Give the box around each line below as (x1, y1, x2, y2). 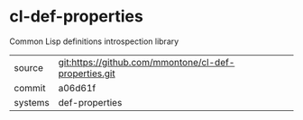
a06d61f (58, 81, 96, 94)
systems (14, 96, 50, 108)
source (14, 61, 43, 73)
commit (14, 81, 46, 94)
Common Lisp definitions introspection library (9, 36, 179, 47)
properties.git (58, 67, 115, 80)
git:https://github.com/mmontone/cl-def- (58, 56, 235, 68)
